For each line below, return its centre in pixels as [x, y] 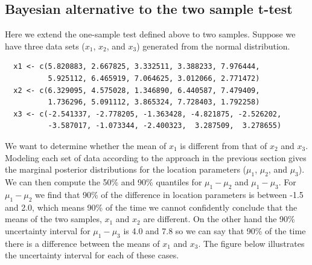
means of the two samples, [53, 219]
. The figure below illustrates [251, 243]
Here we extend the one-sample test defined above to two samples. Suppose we [150, 34]
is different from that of [224, 145]
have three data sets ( [45, 46]
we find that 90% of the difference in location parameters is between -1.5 [169, 194]
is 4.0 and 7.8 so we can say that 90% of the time [215, 230]
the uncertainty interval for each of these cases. [92, 255]
